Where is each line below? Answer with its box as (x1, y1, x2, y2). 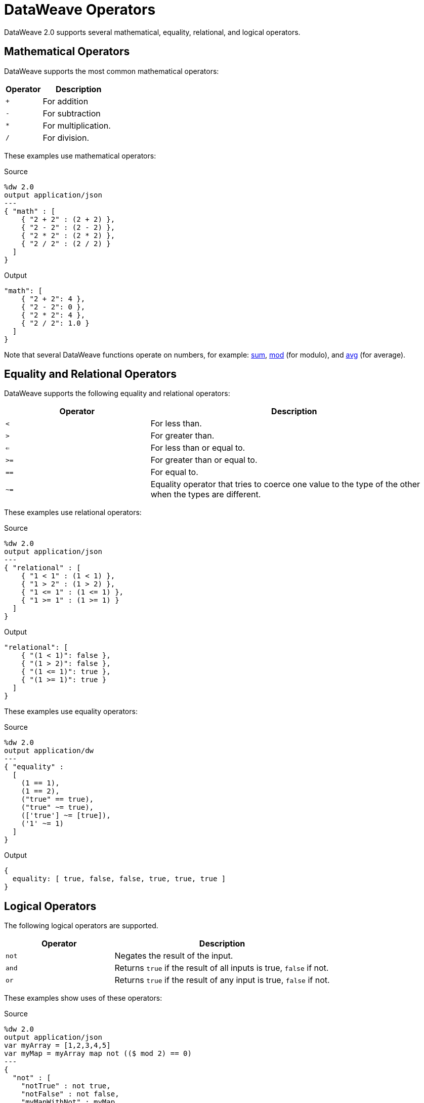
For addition (43, 96, 89, 106)
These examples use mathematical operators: (4, 151, 156, 160)
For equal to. (150, 467, 198, 478)
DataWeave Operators (4, 1, 156, 18)
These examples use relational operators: (4, 508, 142, 517)
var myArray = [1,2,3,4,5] (4, 1041, 111, 1050)
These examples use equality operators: (4, 707, 138, 716)
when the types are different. (150, 489, 261, 500)
